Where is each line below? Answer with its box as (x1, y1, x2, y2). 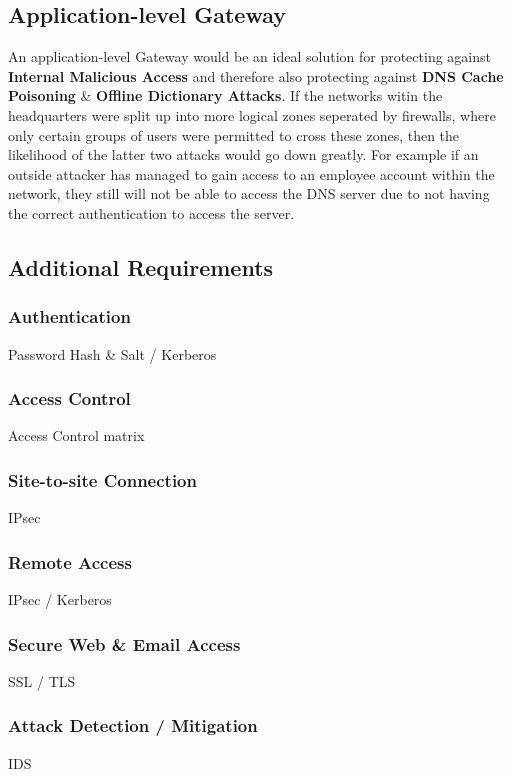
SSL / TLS (8, 670, 76, 691)
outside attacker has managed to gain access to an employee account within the (8, 163, 495, 184)
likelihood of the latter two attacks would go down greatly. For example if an (8, 144, 479, 165)
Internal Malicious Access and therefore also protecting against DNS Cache (8, 65, 504, 86)
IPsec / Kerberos (8, 588, 112, 609)
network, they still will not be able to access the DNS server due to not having (8, 183, 490, 204)
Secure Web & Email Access (8, 631, 241, 656)
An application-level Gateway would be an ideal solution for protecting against (8, 46, 491, 67)
